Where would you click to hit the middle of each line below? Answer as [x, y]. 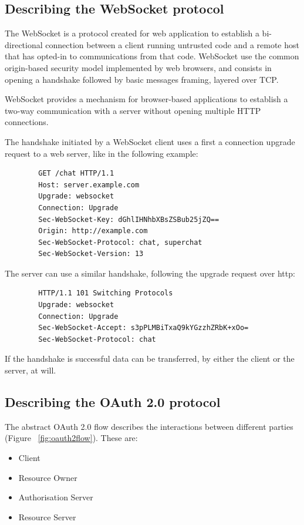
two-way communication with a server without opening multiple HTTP [133, 110]
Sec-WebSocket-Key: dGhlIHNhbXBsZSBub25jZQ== [129, 219]
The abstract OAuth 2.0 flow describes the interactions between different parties [149, 426]
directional [24, 44]
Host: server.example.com [89, 185]
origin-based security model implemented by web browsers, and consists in [138, 67]
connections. [27, 122]
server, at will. [31, 370]
